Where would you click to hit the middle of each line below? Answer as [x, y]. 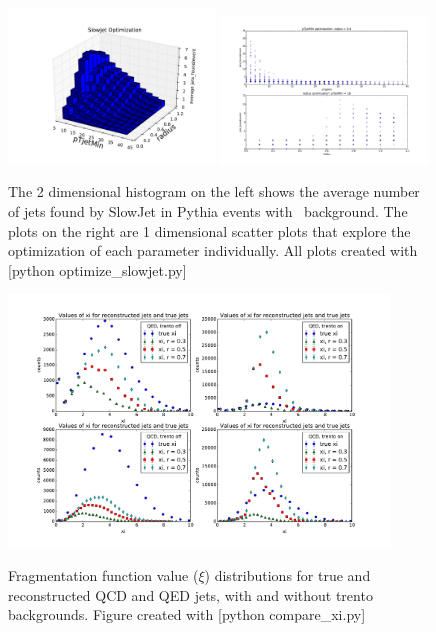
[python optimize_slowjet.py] [97, 269]
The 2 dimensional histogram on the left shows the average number [214, 191]
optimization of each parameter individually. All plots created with [213, 250]
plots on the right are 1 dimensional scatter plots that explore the [209, 230]
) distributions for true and [287, 574]
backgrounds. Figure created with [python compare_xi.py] [187, 614]
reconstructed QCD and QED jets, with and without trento [190, 594]
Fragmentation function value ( [103, 574]
